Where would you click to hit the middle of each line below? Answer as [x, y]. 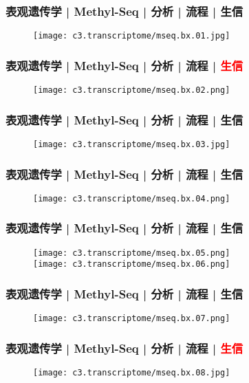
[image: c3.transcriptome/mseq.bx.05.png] [132, 253]
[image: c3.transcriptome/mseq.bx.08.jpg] [132, 373]
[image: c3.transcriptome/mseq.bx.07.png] [132, 319]
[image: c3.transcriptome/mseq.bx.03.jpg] [132, 144]
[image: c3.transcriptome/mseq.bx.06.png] [132, 264]
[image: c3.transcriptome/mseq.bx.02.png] [132, 90]
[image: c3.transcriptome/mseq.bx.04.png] [132, 198]
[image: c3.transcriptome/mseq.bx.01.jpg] [132, 36]
